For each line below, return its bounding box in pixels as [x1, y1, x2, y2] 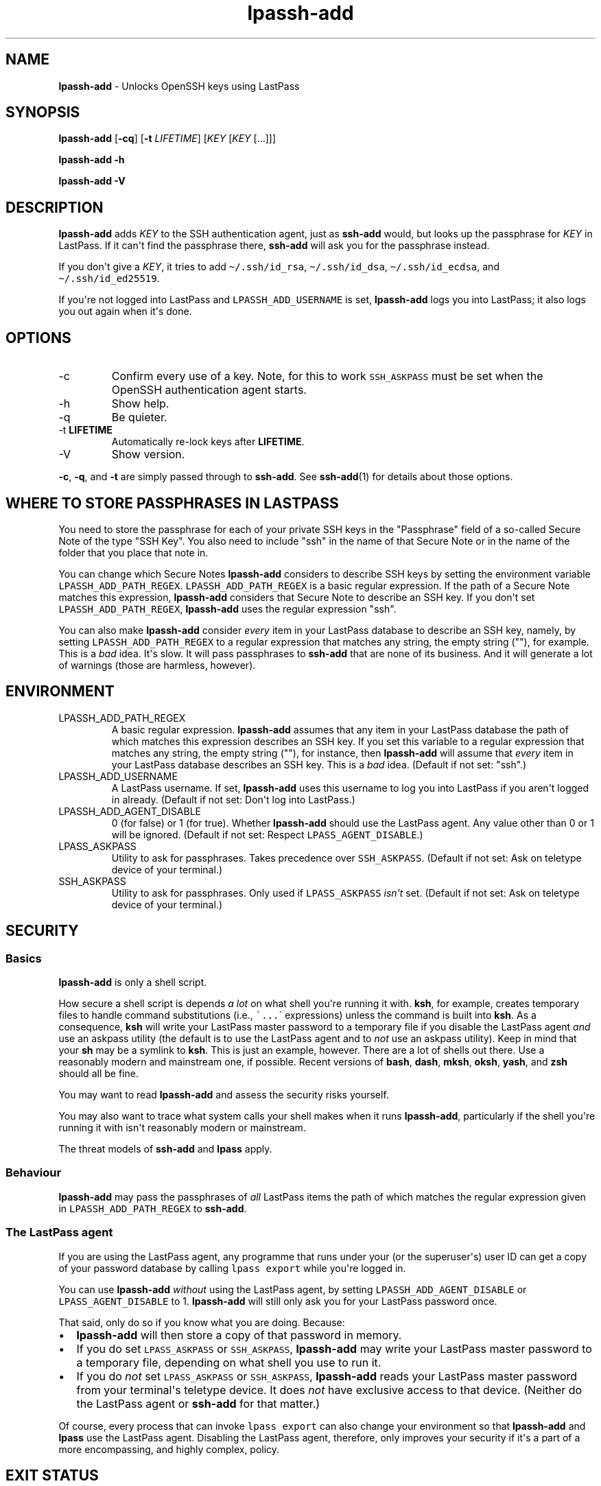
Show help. [111, 397, 169, 411]
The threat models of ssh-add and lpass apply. [58, 1143, 272, 1155]
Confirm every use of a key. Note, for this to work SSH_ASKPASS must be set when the [111, 369, 543, 384]
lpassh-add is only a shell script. [58, 976, 207, 989]
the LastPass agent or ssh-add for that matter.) [76, 1396, 320, 1411]
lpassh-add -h [58, 154, 125, 166]
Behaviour [5, 1166, 62, 1180]
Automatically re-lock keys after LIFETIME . [111, 436, 305, 448]
